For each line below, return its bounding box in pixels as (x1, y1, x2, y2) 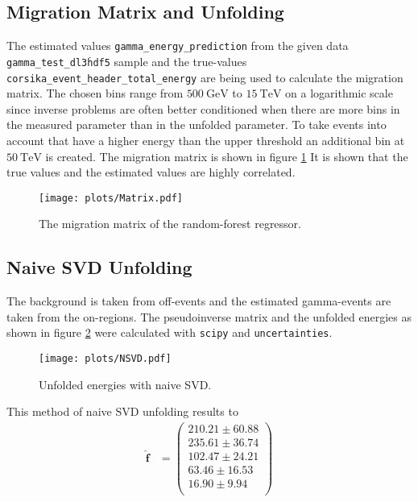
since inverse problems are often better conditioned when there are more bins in (6, 100, 400, 117)
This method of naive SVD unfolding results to (6, 403, 238, 420)
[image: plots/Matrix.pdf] (39, 192, 183, 204)
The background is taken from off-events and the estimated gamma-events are (6, 292, 391, 309)
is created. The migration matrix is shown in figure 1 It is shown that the (45, 147, 408, 164)
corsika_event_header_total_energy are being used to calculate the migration (6, 68, 404, 85)
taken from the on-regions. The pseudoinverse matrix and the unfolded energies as (6, 308, 412, 325)
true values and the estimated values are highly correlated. (6, 164, 296, 180)
